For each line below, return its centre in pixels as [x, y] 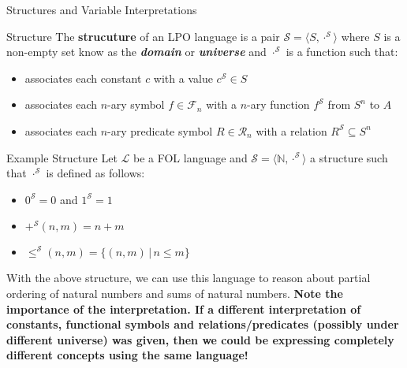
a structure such [349, 157]
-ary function [278, 104]
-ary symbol [136, 104]
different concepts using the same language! [127, 355]
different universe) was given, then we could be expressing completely [200, 339]
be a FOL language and [190, 157]
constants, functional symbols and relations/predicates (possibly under [203, 324]
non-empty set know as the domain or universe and [136, 52]
